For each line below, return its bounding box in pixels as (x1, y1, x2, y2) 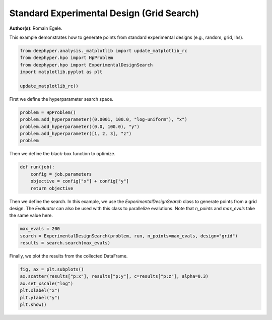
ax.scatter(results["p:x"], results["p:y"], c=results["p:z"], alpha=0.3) (20, 274, 209, 279)
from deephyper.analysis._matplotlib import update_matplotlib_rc (20, 48, 187, 53)
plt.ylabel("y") (20, 295, 60, 300)
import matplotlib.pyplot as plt (20, 69, 103, 75)
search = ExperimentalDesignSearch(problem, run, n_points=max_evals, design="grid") (20, 233, 238, 239)
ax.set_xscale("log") (20, 280, 74, 286)
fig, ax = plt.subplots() (20, 267, 84, 272)
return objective (30, 185, 74, 191)
